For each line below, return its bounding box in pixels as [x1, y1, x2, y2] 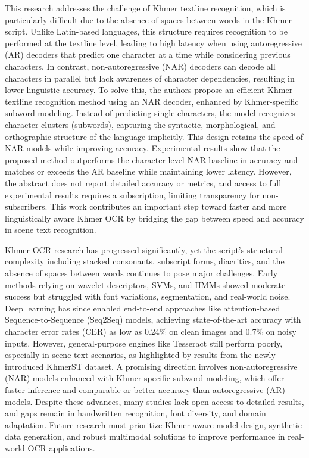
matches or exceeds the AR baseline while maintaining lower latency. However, [5, 165, 292, 177]
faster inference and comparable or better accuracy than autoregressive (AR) [5, 384, 285, 395]
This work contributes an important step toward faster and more [50, 200, 287, 213]
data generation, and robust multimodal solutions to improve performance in [5, 430, 285, 443]
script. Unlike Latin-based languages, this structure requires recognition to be [5, 25, 288, 38]
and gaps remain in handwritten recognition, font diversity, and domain [5, 407, 266, 419]
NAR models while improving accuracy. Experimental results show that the [5, 142, 280, 154]
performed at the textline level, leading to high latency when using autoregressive [5, 36, 302, 49]
